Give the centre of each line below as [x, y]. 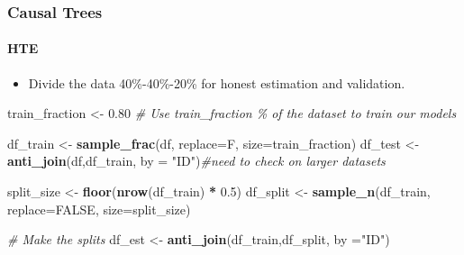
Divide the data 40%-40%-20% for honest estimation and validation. [217, 82]
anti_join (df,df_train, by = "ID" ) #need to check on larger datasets [196, 161]
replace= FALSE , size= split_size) [99, 209]
